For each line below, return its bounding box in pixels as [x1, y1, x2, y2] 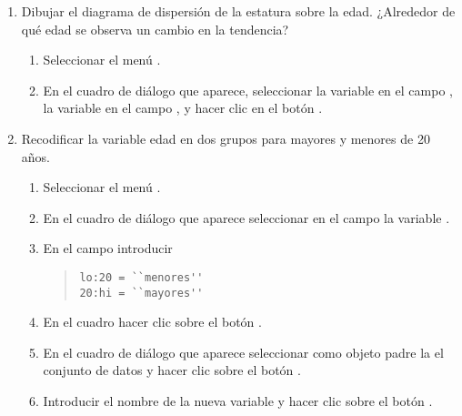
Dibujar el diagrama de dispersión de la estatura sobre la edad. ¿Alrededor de [21, 2, 456, 20]
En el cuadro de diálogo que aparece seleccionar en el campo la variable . [43, 208, 450, 227]
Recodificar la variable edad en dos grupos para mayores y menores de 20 [21, 128, 430, 147]
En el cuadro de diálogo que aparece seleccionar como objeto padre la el [43, 342, 444, 361]
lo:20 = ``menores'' [79, 270, 204, 284]
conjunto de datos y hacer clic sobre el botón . [43, 360, 301, 380]
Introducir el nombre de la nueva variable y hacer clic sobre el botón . [43, 391, 433, 411]
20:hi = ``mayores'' [79, 286, 204, 299]
